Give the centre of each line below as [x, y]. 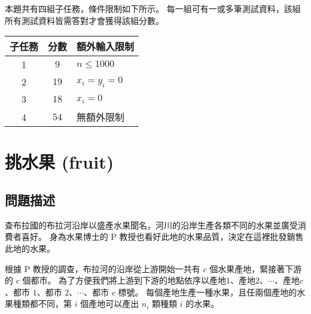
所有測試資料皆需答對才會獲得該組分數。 [84, 20]
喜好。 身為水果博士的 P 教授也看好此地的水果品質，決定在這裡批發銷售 [162, 237]
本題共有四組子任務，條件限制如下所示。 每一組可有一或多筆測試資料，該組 [153, 8]
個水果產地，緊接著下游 [256, 268]
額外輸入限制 [106, 47]
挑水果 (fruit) [60, 162]
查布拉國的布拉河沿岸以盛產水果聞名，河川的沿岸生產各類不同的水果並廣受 [151, 225]
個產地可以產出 [110, 304]
